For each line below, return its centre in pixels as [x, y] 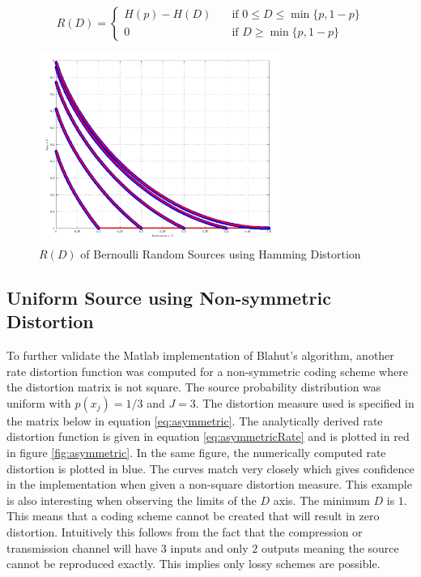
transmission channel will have [82, 547]
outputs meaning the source [330, 547]
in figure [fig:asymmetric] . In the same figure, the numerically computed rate [196, 452]
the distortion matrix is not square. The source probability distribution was [194, 387]
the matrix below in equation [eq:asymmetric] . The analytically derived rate [195, 420]
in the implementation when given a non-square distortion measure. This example [209, 484]
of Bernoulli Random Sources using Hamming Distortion [221, 253]
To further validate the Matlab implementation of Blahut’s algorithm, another [200, 355]
